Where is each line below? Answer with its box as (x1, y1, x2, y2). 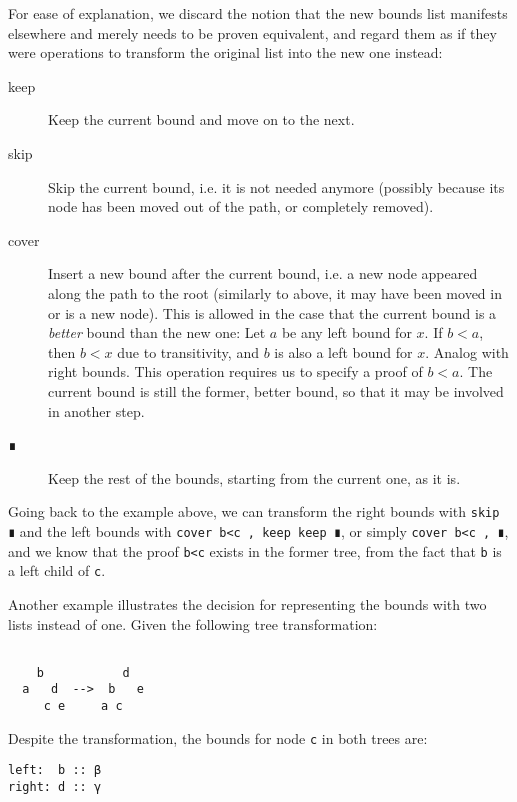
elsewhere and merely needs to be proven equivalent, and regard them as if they (8, 22, 497, 43)
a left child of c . (8, 560, 106, 581)
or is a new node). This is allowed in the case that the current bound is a (48, 302, 497, 323)
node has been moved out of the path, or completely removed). (48, 196, 434, 217)
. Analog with (425, 341, 509, 362)
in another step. (48, 400, 145, 421)
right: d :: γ (8, 780, 102, 795)
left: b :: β (8, 763, 102, 778)
